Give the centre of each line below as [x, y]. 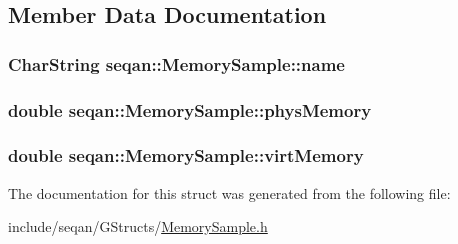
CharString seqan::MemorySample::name [176, 63]
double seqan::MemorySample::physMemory [190, 109]
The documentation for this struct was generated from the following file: [229, 192]
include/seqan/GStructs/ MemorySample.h [138, 226]
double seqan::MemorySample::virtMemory [186, 155]
